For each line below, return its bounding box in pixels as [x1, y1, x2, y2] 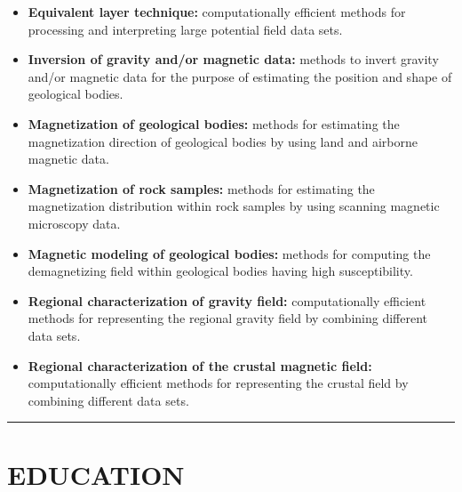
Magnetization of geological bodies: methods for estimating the [28, 114, 400, 133]
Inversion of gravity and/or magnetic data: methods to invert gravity [28, 50, 439, 69]
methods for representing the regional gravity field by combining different [28, 309, 427, 327]
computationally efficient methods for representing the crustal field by [28, 374, 409, 392]
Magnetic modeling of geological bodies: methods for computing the [28, 244, 431, 262]
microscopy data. [28, 214, 121, 232]
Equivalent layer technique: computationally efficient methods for [28, 3, 406, 20]
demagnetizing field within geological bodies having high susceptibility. [28, 262, 413, 280]
